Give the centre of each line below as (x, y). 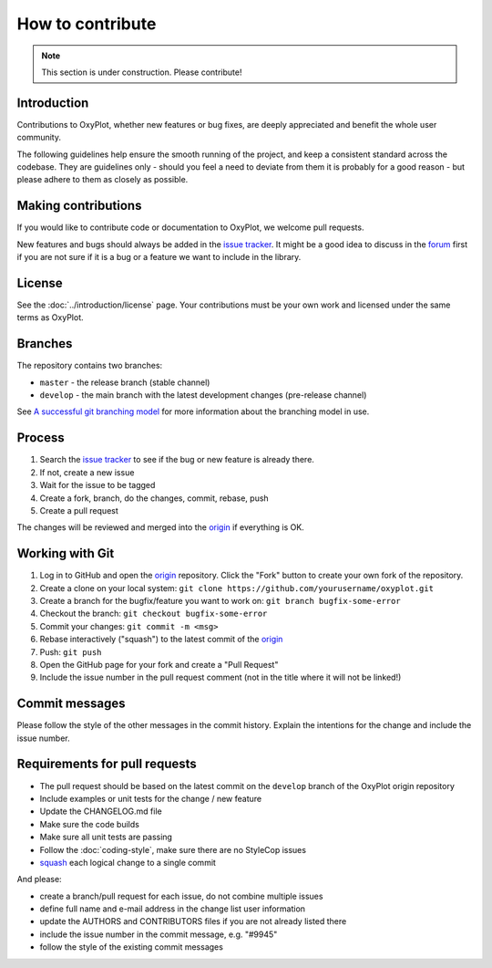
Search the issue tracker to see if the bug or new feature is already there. (177, 460)
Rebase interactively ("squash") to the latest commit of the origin (161, 640)
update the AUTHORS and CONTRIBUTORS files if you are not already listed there (193, 921)
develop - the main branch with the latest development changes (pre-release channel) (203, 395)
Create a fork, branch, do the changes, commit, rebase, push (154, 498)
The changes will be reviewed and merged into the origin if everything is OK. (160, 527)
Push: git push (71, 651)
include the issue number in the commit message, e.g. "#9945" (159, 934)
